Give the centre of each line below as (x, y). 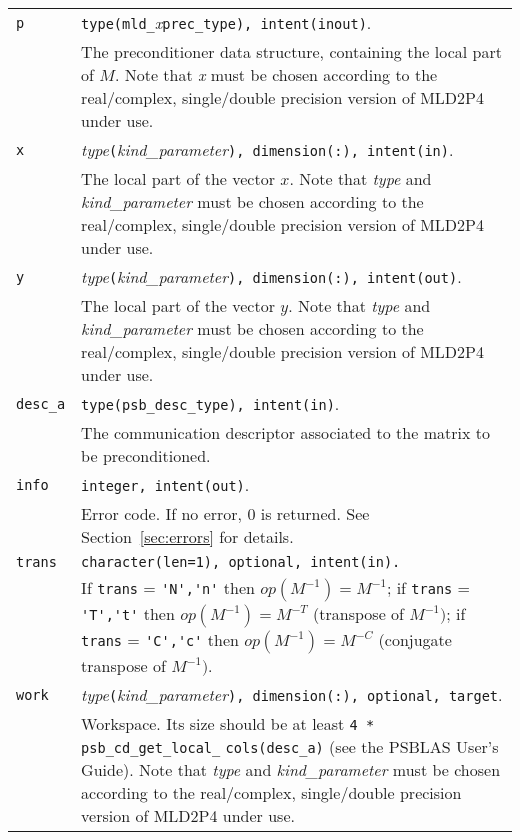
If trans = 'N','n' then (168, 587)
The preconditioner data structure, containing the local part (291, 51)
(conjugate (415, 639)
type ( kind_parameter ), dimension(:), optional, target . (292, 694)
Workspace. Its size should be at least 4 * (228, 723)
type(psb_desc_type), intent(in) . (210, 403)
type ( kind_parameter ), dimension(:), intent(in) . (267, 149)
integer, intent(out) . (165, 484)
